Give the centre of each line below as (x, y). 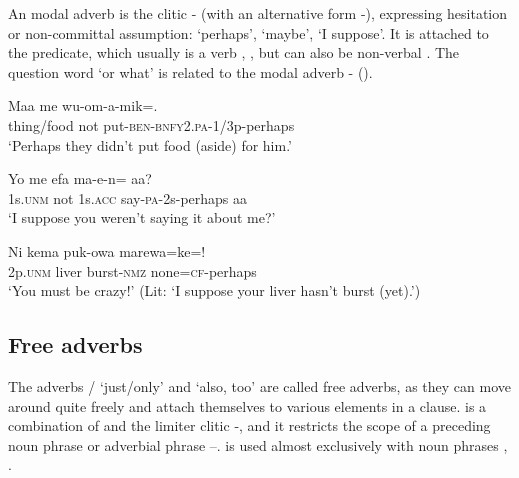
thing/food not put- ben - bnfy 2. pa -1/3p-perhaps (151, 124)
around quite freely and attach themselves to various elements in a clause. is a (247, 405)
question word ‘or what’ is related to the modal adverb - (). (190, 71)
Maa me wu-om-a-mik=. (83, 105)
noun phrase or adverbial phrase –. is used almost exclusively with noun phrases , (258, 444)
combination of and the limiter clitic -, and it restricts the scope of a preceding (249, 425)
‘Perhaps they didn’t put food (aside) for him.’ (150, 144)
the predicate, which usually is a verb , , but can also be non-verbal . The (234, 52)
